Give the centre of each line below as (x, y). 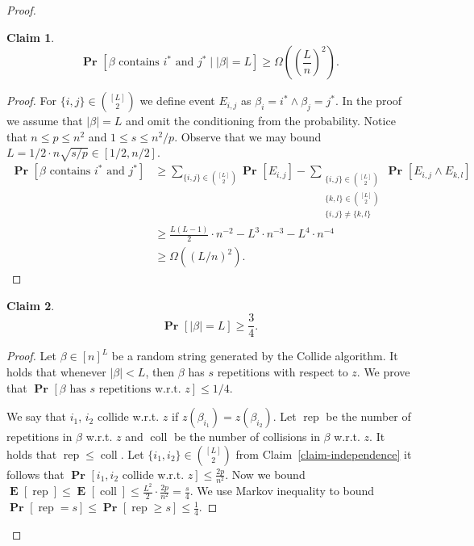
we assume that (45, 121)
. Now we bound (265, 474)
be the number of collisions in (247, 437)
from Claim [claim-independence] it (324, 454)
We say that (36, 416)
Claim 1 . (31, 37)
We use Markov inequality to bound (286, 491)
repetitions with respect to (283, 372)
